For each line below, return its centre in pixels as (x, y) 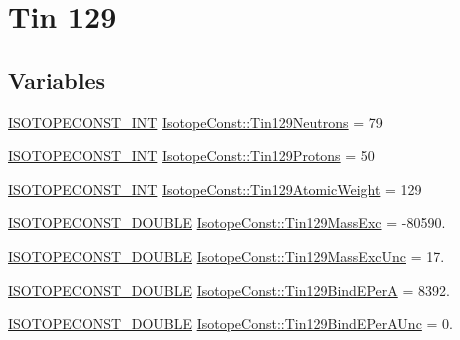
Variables (57, 79)
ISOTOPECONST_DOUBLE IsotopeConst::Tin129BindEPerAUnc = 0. (230, 323)
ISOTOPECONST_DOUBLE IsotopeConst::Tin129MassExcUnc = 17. (226, 255)
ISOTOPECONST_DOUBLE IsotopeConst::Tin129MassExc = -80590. (227, 222)
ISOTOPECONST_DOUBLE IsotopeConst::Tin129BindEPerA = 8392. (229, 289)
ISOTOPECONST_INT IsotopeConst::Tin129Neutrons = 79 (195, 121)
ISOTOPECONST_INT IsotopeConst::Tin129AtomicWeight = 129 (215, 188)
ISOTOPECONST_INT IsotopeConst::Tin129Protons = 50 (191, 155)
